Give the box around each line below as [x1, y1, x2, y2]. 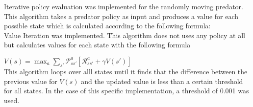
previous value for [4, 76, 57, 86]
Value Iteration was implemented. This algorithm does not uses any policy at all [4, 30, 245, 40]
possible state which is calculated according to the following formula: [4, 21, 211, 31]
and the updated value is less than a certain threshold [81, 76, 243, 86]
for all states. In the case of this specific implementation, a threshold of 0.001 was [4, 86, 249, 96]
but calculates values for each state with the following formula [4, 40, 191, 50]
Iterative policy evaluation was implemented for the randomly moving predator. [4, 1, 243, 11]
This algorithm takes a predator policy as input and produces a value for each [4, 11, 239, 21]
